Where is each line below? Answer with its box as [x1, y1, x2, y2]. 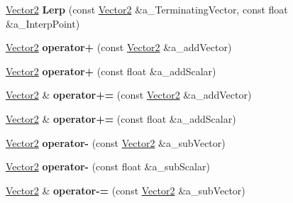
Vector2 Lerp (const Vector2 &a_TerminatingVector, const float [6, 2, 288, 16]
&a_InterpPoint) [6, 16, 80, 31]
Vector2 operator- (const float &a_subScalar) [6, 159, 210, 174]
